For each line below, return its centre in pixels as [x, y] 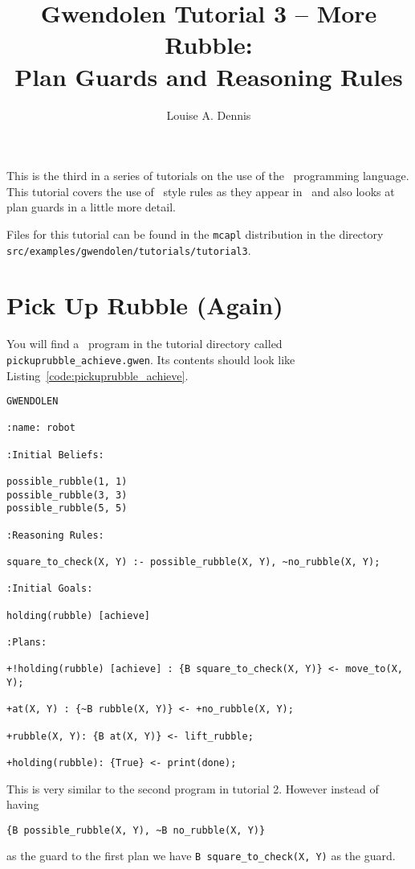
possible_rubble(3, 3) [67, 495]
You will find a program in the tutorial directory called [144, 344]
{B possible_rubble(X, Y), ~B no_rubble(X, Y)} [136, 830]
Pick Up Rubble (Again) [145, 305]
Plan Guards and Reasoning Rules [209, 76]
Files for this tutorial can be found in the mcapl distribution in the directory [195, 234]
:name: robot [41, 428]
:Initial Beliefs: [55, 455]
